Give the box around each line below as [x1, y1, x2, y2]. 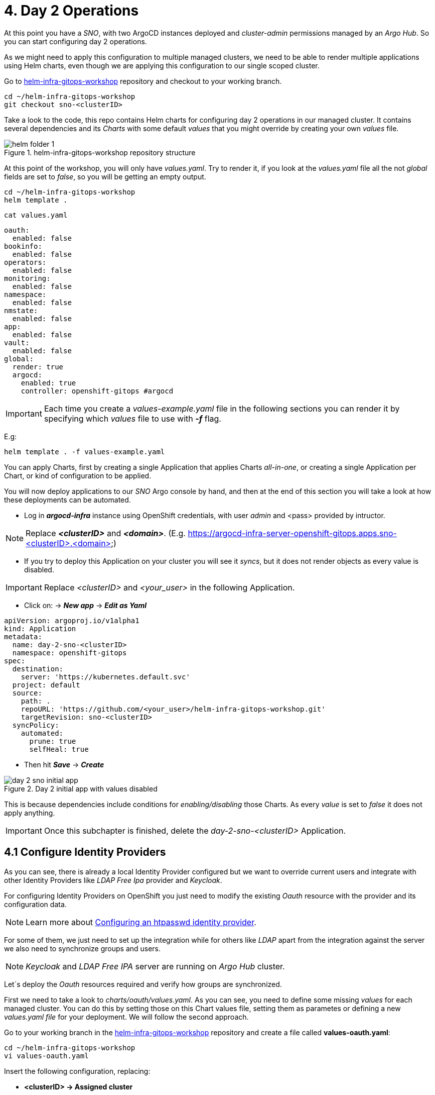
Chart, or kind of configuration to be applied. [4, 471, 152, 480]
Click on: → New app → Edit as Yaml [24, 601, 147, 610]
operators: [4, 258, 47, 266]
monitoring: [4, 274, 51, 282]
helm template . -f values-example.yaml [4, 447, 165, 456]
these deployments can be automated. [4, 495, 131, 504]
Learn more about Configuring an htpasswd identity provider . [26, 917, 256, 927]
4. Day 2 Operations [4, 2, 139, 19]
